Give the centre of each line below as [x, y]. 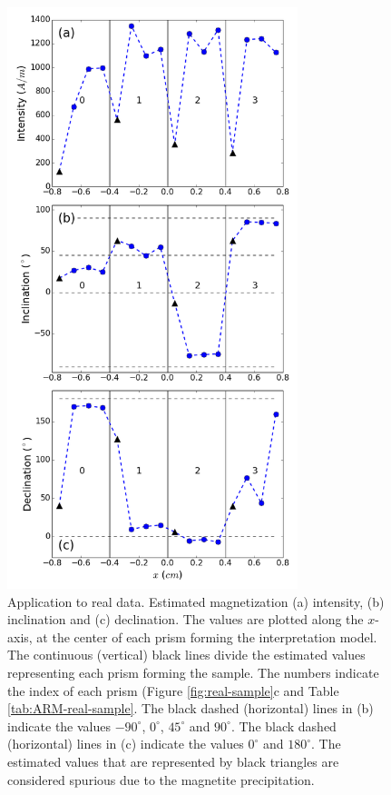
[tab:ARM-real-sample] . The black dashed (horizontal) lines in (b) [191, 708]
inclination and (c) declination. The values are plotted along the [186, 619]
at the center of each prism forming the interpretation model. [207, 636]
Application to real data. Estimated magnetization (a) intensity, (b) [196, 601]
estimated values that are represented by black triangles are [173, 761]
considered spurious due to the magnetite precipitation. [161, 779]
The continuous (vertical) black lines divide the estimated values [186, 655]
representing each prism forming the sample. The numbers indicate [193, 672]
